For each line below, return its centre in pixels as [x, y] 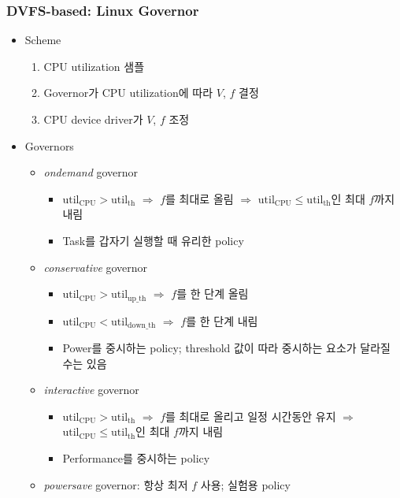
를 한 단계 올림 [213, 294]
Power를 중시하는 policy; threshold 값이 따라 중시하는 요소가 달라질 [226, 348]
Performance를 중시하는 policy [136, 458]
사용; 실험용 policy [245, 484]
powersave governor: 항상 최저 [116, 484]
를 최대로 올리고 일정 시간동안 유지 [251, 416]
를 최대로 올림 [200, 198]
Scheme [43, 40]
